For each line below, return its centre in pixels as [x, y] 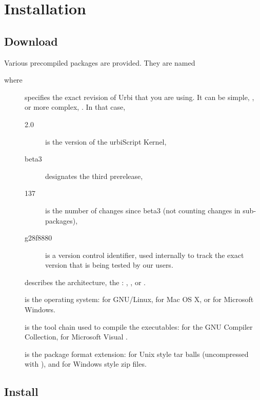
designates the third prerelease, [94, 176]
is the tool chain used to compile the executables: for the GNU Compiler [139, 326]
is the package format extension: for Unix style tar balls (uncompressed [137, 354]
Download [31, 41]
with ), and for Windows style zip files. [86, 364]
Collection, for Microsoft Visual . [76, 337]
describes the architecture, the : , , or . [85, 282]
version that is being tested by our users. [109, 265]
